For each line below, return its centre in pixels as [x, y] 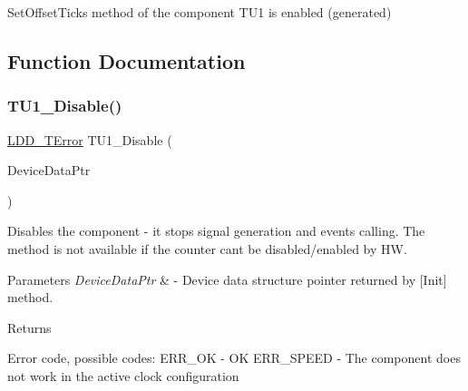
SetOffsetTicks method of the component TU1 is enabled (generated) [200, 12]
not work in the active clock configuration [123, 375]
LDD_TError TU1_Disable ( [90, 139]
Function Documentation [127, 60]
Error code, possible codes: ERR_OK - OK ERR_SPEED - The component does [234, 358]
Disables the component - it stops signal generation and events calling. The [216, 231]
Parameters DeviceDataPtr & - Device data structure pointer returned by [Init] [227, 279]
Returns [29, 327]
